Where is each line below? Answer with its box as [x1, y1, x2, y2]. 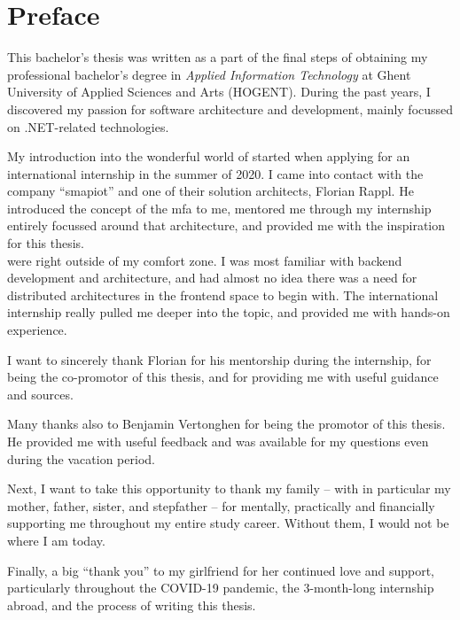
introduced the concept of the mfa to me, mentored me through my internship [7, 198, 432, 217]
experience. [7, 321, 67, 339]
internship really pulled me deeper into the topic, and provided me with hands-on [7, 303, 450, 322]
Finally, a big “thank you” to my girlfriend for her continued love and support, [7, 561, 434, 579]
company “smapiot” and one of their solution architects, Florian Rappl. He [7, 182, 414, 200]
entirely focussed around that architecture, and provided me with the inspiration [7, 216, 446, 235]
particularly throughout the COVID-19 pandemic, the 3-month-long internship [7, 578, 434, 597]
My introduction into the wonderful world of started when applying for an [7, 147, 410, 166]
